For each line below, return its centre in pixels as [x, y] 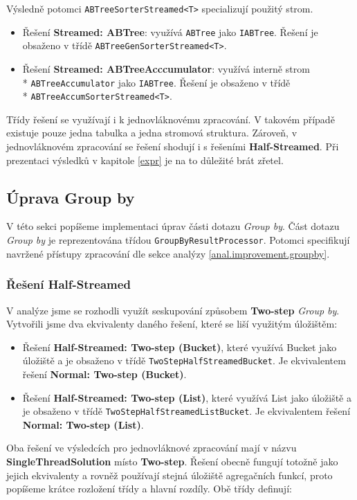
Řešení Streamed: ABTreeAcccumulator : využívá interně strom [166, 68]
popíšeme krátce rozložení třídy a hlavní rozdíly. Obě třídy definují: [149, 489]
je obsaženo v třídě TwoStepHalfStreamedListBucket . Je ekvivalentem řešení [186, 411]
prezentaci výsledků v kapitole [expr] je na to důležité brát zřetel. [145, 160]
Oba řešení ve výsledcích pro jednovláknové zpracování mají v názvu [152, 448]
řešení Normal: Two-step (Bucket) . [104, 374]
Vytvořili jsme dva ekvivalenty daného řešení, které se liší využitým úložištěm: [172, 324]
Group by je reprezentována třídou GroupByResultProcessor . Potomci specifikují [178, 240]
